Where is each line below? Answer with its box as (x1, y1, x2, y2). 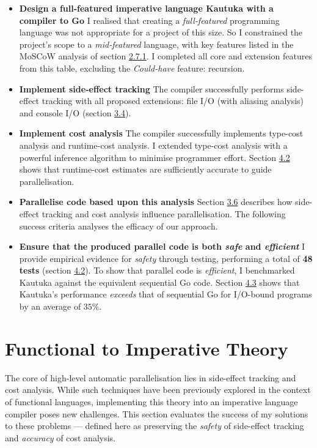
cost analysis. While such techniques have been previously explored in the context (5, 383, 311, 396)
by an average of (19, 300, 81, 313)
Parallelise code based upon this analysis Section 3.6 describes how (19, 195, 293, 208)
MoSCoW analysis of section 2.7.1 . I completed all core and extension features (19, 50, 312, 62)
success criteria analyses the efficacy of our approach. (19, 219, 218, 232)
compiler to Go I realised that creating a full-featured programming (19, 13, 280, 26)
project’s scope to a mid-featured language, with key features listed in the (19, 37, 294, 50)
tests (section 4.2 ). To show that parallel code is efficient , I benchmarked (19, 264, 295, 277)
